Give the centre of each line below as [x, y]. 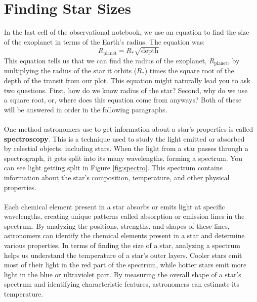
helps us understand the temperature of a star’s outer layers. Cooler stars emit [123, 255]
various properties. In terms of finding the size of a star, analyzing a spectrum [122, 245]
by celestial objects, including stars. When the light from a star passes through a [126, 148]
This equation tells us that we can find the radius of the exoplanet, [106, 60]
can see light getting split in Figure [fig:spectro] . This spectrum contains [113, 168]
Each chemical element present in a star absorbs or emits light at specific [115, 206]
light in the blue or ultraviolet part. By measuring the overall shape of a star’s [123, 274]
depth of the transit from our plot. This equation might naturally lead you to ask [127, 80]
